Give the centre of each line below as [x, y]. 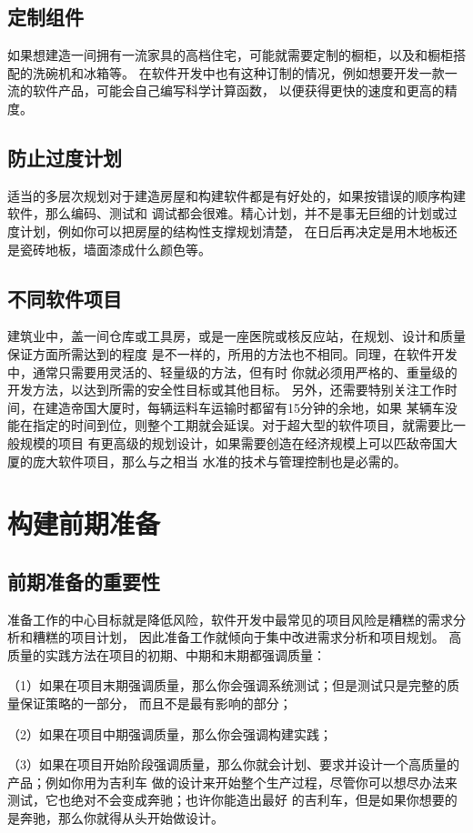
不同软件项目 [65, 298]
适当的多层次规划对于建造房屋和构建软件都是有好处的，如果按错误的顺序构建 [236, 195]
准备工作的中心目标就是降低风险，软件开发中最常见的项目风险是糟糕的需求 [230, 619]
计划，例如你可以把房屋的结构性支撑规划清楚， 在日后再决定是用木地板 [232, 231]
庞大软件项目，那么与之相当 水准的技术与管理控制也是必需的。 [219, 461]
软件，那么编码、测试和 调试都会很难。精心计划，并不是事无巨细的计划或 [226, 213]
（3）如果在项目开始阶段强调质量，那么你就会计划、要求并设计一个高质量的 [233, 764]
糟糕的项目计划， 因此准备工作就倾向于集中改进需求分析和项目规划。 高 [247, 637]
